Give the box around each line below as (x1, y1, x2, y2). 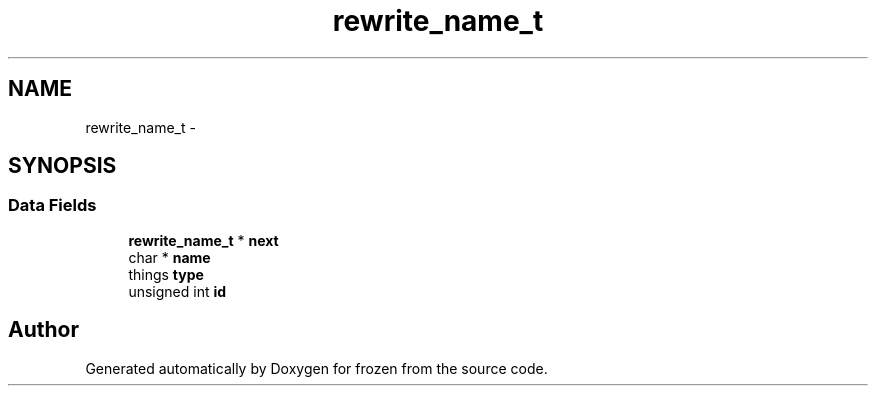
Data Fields (8, 195, 97, 216)
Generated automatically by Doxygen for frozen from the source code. (85, 359, 548, 377)
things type (128, 265, 204, 283)
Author (8, 317, 79, 343)
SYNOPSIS (8, 153, 117, 179)
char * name (128, 248, 211, 266)
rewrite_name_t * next (128, 231, 279, 249)
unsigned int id (128, 282, 227, 300)
